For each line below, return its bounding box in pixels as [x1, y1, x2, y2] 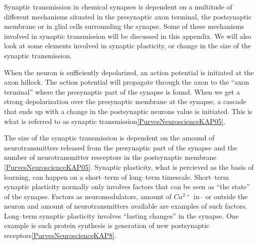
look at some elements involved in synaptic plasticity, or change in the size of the [4, 40, 251, 51]
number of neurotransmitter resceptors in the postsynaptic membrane [4, 152, 217, 162]
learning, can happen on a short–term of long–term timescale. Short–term [4, 171, 229, 182]
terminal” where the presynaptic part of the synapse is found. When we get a [4, 86, 240, 97]
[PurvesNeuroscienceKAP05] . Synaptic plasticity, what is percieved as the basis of [4, 161, 254, 172]
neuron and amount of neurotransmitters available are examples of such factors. [4, 201, 248, 211]
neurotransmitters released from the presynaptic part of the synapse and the [4, 142, 238, 152]
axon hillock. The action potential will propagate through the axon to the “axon [4, 77, 250, 87]
